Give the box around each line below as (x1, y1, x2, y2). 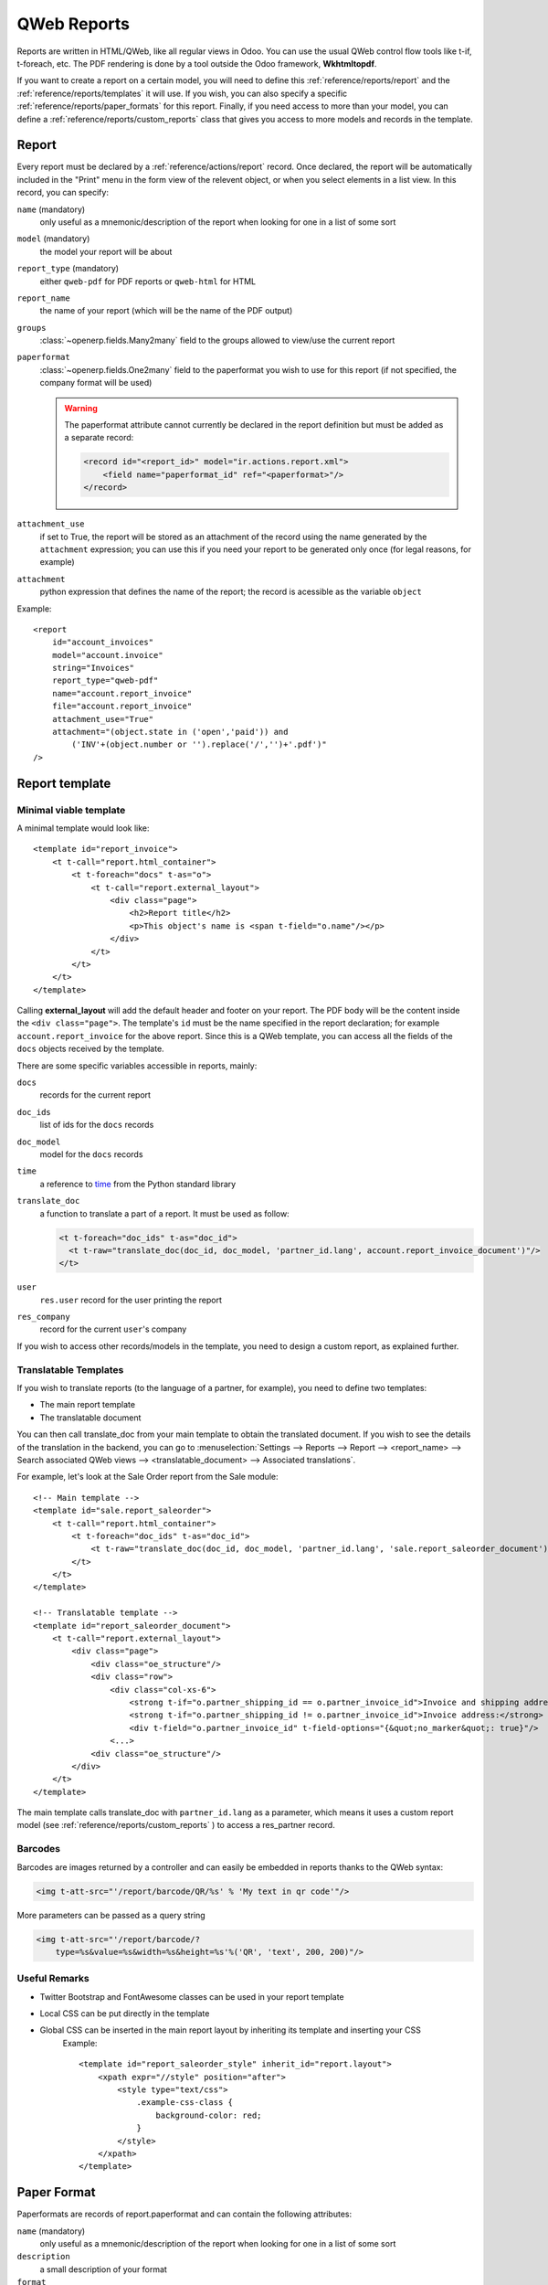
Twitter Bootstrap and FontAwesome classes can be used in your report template (39, 1991, 344, 2002)
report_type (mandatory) (16, 263, 119, 274)
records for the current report (39, 1089, 151, 1100)
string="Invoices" (51, 663, 135, 674)
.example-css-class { (136, 2098, 233, 2108)
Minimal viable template (16, 803, 126, 816)
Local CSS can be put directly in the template (39, 2008, 210, 2019)
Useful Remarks (16, 1972, 90, 1985)
